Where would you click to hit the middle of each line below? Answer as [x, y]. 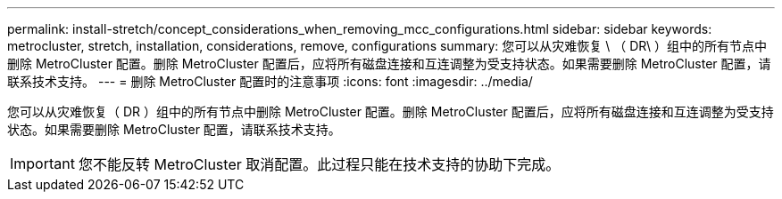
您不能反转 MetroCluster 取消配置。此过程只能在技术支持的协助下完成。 [319, 164]
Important [42, 163]
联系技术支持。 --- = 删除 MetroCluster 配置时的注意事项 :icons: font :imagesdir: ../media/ [270, 81]
